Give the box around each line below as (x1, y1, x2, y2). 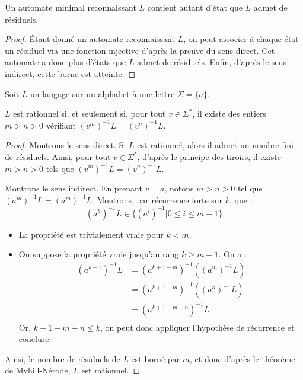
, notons (164, 182, 194, 194)
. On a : (218, 248, 247, 260)
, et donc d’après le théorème (190, 352, 295, 365)
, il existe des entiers (192, 107, 267, 120)
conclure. (18, 333, 52, 345)
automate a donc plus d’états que (5, 56, 126, 68)
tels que (46, 162, 74, 174)
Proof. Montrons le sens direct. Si (5, 139, 126, 151)
